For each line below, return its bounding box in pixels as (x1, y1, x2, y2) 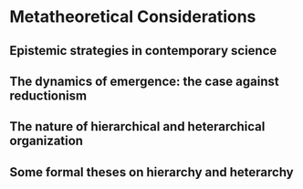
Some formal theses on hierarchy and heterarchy (9, 164, 294, 180)
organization (9, 133, 84, 149)
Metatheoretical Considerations (9, 6, 256, 27)
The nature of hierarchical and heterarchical (9, 119, 266, 134)
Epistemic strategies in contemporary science (9, 43, 277, 58)
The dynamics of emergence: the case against (9, 73, 280, 89)
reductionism (9, 88, 88, 103)
